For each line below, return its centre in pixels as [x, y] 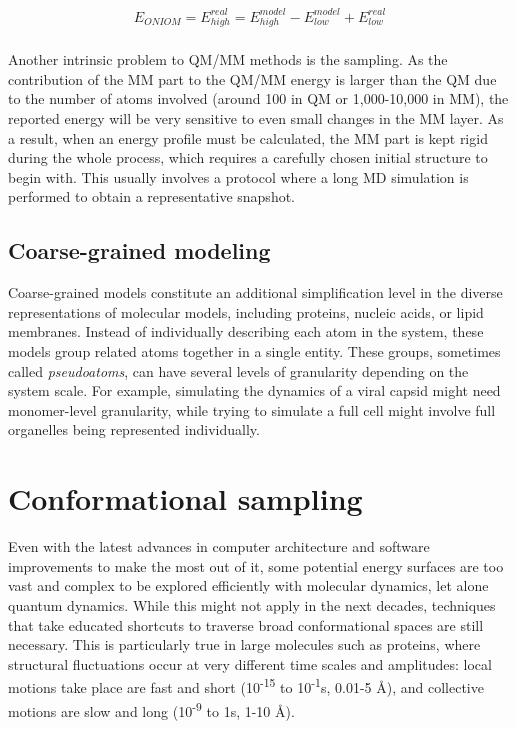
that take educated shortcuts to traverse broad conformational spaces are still [246, 624]
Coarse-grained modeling [139, 250]
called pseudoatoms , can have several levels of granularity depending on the [238, 370]
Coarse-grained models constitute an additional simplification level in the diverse [255, 292]
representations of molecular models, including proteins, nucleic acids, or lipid [246, 311]
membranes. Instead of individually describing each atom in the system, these [246, 331]
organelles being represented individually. [134, 429]
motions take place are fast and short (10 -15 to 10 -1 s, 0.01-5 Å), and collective [246, 685]
